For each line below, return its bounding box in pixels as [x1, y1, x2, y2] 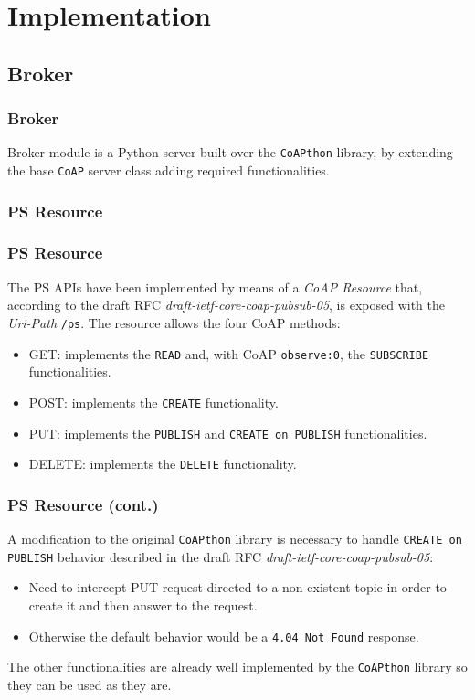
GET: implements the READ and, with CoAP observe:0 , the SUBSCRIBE [28, 344, 429, 363]
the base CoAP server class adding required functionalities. [7, 161, 330, 180]
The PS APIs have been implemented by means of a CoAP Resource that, [7, 277, 423, 296]
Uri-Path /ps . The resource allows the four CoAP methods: [7, 313, 341, 332]
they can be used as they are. [7, 674, 172, 694]
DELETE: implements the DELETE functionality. [28, 454, 297, 473]
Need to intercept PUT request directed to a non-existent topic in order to [28, 578, 447, 597]
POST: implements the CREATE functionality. [28, 392, 279, 411]
